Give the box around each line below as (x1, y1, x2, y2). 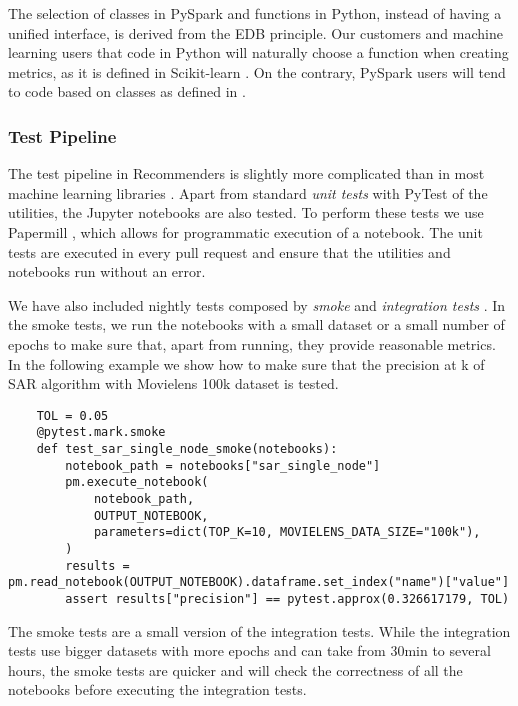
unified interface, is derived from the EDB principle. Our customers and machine (8, 22, 503, 43)
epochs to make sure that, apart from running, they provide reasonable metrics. (8, 333, 496, 354)
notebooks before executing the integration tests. (8, 679, 307, 700)
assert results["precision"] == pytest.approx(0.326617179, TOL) (65, 591, 510, 606)
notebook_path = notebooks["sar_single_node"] (65, 458, 381, 473)
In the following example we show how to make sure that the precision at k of (8, 353, 485, 374)
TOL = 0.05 (36, 408, 109, 423)
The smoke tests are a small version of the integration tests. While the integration (8, 620, 511, 641)
